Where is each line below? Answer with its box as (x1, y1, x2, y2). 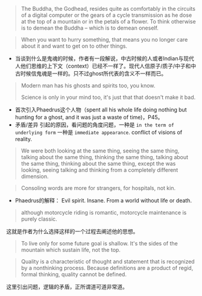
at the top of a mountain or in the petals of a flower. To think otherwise (21, 18, 196, 25)
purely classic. (21, 215, 57, 222)
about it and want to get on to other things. (21, 42, 128, 49)
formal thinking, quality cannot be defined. (21, 271, 127, 278)
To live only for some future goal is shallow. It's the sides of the (21, 240, 178, 247)
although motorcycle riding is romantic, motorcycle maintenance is (21, 209, 187, 216)
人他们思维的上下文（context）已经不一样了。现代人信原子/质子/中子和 (14, 63, 191, 69)
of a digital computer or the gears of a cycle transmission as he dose (21, 11, 192, 19)
